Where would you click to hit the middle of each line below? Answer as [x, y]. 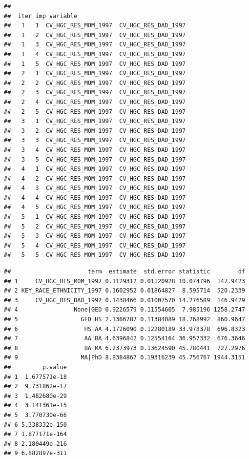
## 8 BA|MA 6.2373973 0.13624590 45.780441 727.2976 [124, 348]
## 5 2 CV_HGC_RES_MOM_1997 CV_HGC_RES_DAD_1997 [95, 226]
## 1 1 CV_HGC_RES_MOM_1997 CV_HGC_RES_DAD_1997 [95, 26]
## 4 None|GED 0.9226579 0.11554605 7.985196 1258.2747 [124, 310]
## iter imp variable [41, 16]
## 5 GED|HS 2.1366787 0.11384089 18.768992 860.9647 [124, 319]
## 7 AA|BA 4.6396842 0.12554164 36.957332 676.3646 [124, 339]
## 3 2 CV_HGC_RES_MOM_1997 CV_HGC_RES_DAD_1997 [95, 131]
